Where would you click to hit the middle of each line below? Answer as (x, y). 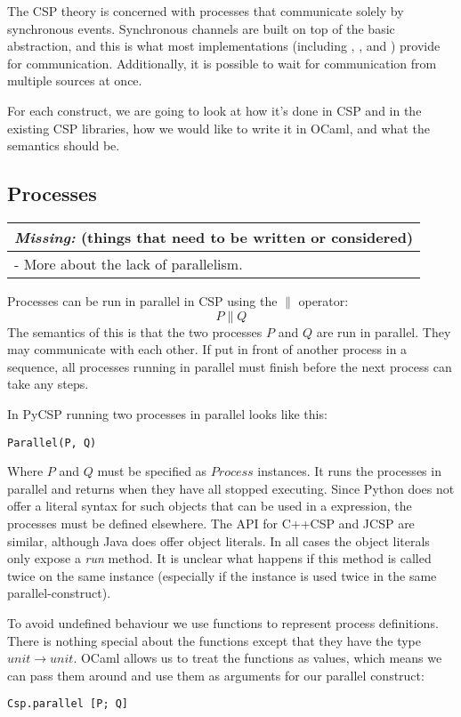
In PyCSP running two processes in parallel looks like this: (167, 413)
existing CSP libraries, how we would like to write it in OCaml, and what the (218, 128)
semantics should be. (64, 145)
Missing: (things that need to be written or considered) (214, 237)
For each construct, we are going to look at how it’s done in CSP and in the (214, 110)
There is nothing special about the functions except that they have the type (214, 640)
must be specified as (152, 471)
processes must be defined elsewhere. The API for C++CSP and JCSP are (211, 523)
